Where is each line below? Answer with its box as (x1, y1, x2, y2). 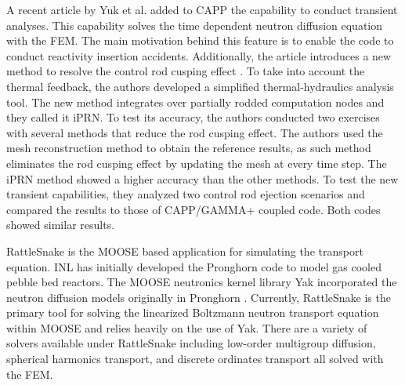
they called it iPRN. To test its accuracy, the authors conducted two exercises (6, 109, 380, 125)
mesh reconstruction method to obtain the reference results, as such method (6, 140, 371, 156)
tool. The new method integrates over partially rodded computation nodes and (6, 93, 385, 110)
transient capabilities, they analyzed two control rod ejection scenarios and (6, 186, 365, 202)
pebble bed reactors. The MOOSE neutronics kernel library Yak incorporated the (6, 274, 397, 290)
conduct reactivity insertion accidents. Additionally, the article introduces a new (6, 47, 392, 64)
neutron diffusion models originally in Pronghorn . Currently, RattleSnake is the (6, 289, 391, 305)
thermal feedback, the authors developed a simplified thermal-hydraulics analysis (6, 78, 394, 94)
